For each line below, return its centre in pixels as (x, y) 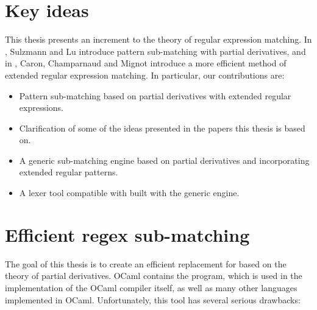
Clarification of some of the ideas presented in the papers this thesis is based (162, 128)
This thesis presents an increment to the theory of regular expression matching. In (158, 39)
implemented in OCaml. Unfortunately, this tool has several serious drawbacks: (153, 299)
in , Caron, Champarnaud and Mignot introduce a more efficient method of (146, 63)
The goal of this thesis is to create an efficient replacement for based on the (146, 263)
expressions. (41, 107)
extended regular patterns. (69, 172)
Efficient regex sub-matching (127, 234)
